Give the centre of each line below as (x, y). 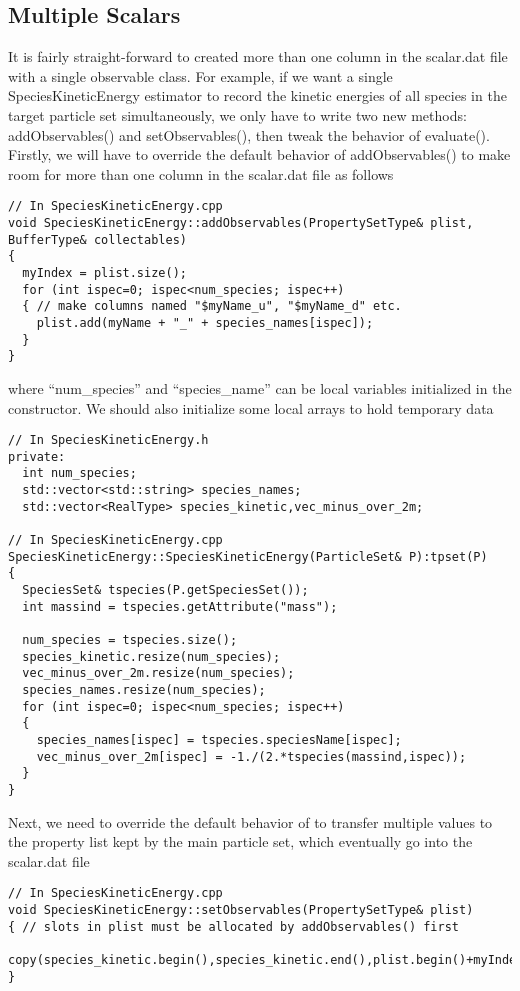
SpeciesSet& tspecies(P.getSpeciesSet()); (165, 590)
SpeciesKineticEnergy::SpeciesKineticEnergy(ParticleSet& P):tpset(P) (248, 556)
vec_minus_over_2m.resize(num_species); (158, 673)
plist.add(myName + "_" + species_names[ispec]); (205, 322)
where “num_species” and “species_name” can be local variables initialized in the (260, 387)
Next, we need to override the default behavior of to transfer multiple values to (250, 821)
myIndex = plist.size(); (104, 272)
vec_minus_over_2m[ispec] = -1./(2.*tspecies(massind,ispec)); (251, 756)
